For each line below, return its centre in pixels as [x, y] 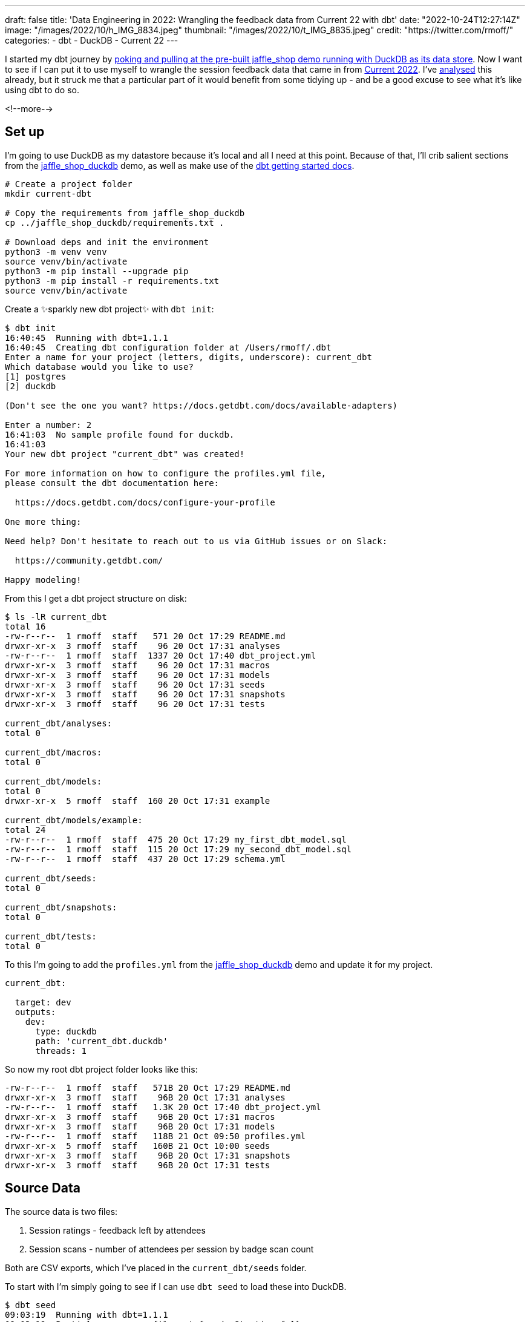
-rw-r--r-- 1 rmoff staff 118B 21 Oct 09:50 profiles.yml [155, 1136]
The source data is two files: [61, 1211]
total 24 [25, 830]
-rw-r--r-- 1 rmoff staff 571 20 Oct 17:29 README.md [145, 636]
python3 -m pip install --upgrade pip [97, 271]
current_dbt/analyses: [59, 723]
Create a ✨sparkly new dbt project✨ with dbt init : [110, 309]
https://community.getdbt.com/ [89, 560]
